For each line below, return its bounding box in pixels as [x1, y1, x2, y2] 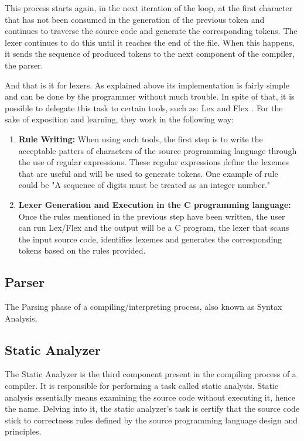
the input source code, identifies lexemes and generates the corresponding [18, 233, 282, 245]
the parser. [5, 59, 43, 71]
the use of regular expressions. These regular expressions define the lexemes [18, 156, 289, 168]
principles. [5, 425, 42, 437]
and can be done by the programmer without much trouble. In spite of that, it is [5, 90, 295, 102]
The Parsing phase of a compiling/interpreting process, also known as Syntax [5, 300, 282, 313]
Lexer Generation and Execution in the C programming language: [18, 198, 291, 210]
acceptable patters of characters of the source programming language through [18, 144, 297, 156]
